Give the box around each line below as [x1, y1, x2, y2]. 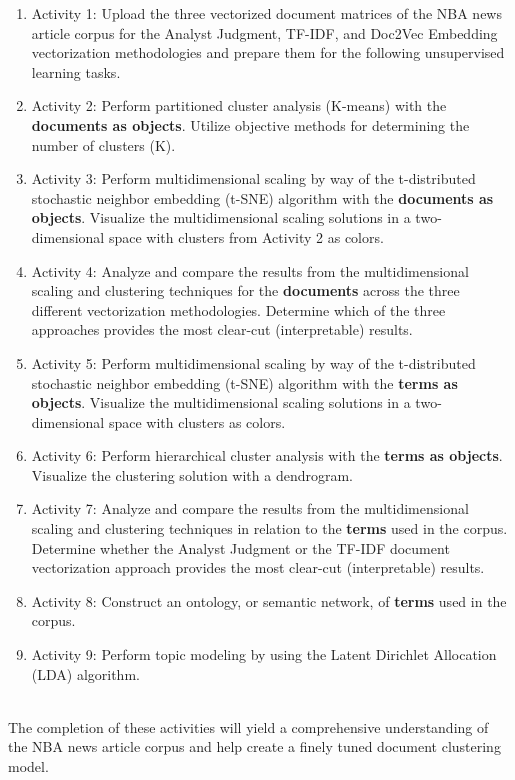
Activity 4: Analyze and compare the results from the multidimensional [31, 260, 469, 281]
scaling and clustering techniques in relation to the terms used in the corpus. [31, 518, 508, 539]
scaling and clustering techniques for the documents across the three [31, 280, 460, 301]
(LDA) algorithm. [31, 663, 140, 684]
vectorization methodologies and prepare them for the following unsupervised [31, 42, 505, 63]
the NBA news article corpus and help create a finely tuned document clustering [8, 736, 501, 757]
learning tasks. [31, 61, 121, 82]
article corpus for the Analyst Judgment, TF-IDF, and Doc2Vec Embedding [31, 22, 498, 43]
